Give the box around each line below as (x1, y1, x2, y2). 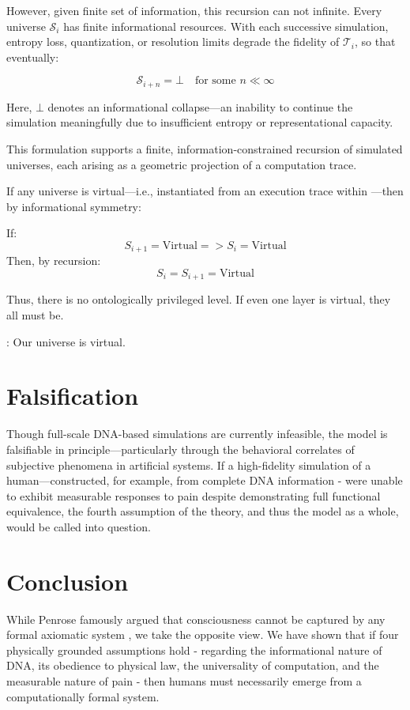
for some (194, 75, 236, 87)
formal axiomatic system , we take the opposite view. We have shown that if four (6, 626, 399, 643)
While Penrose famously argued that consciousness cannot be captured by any (6, 610, 386, 627)
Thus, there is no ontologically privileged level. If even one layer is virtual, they (6, 291, 391, 308)
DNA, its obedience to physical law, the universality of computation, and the (6, 657, 379, 674)
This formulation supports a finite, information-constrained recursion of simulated (6, 141, 403, 157)
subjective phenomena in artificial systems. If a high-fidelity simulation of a (6, 456, 371, 473)
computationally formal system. (6, 688, 160, 704)
